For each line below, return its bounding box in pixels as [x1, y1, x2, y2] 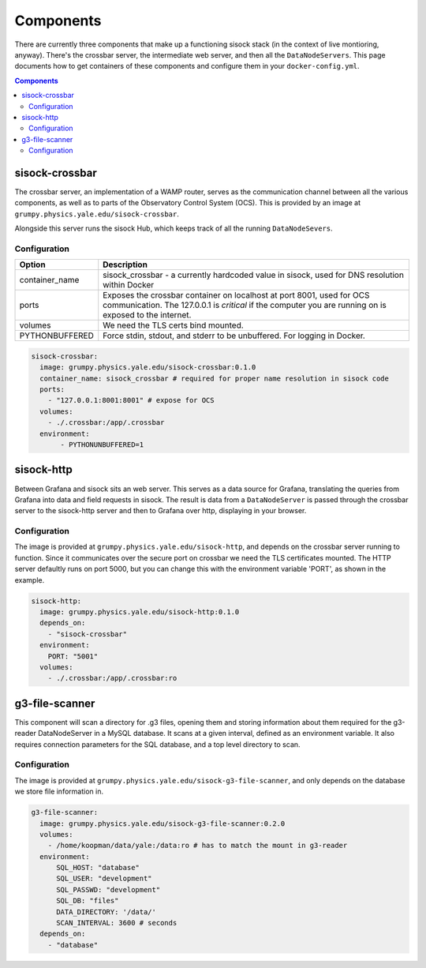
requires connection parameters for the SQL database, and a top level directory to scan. [14, 739, 301, 749]
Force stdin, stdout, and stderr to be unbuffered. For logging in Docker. [103, 330, 366, 341]
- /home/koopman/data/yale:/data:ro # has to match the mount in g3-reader [47, 841, 348, 850]
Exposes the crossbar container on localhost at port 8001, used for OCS [103, 290, 370, 301]
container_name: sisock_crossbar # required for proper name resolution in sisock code [39, 373, 390, 383]
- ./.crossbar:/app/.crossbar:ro [47, 673, 177, 683]
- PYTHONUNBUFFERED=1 [60, 441, 144, 449]
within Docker [103, 280, 154, 291]
